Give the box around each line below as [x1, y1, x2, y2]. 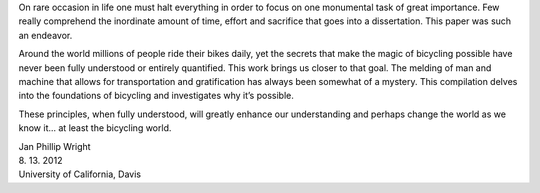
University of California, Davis [18, 168, 142, 180]
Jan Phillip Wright [18, 140, 91, 152]
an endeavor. [18, 29, 73, 41]
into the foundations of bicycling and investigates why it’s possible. [18, 90, 294, 102]
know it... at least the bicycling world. [18, 122, 172, 134]
